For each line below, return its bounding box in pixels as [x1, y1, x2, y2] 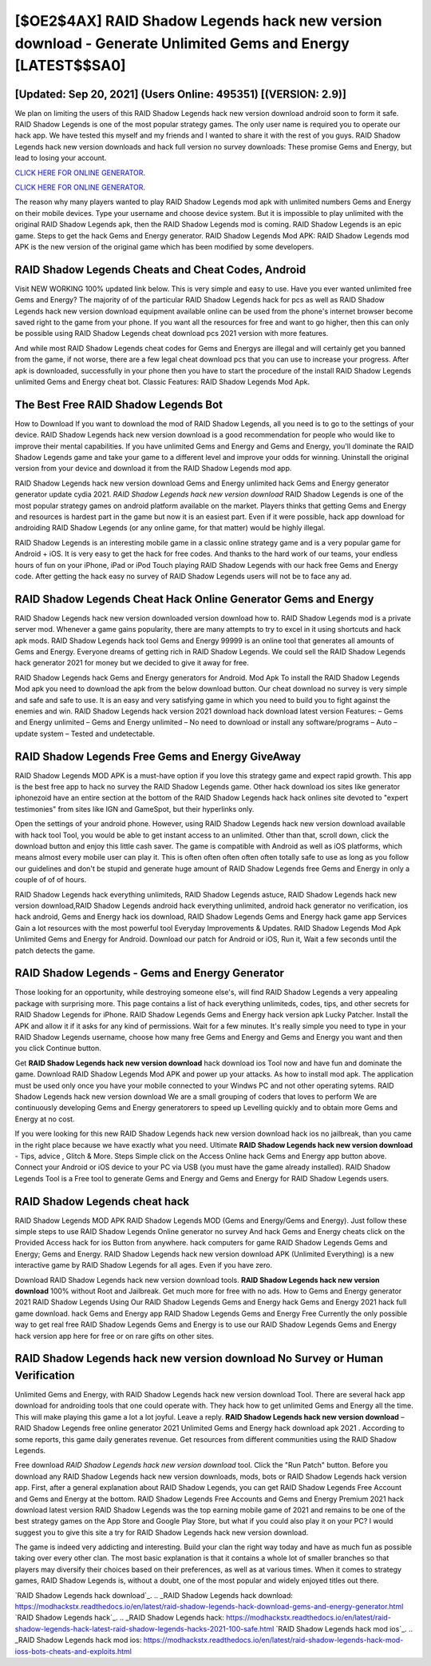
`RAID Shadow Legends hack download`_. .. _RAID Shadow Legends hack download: [14, 1590, 293, 1600]
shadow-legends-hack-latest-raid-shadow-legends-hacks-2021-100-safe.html [14, 1624, 275, 1633]
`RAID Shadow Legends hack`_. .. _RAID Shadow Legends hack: [14, 1612, 225, 1623]
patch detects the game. [14, 945, 96, 955]
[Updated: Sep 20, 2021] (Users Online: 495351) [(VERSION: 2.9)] [14, 87, 347, 101]
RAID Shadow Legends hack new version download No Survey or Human [14, 1352, 383, 1365]
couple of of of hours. [14, 875, 87, 885]
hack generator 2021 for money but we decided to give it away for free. [14, 658, 249, 668]
